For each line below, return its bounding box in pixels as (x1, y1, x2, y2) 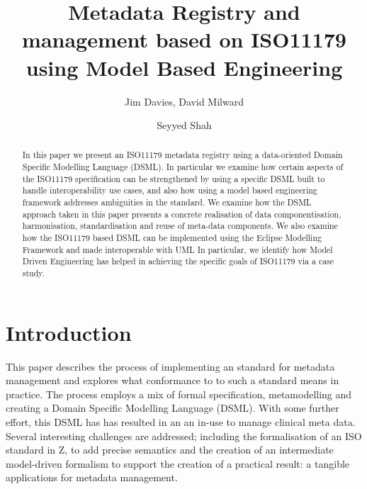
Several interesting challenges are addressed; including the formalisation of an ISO (6, 428, 362, 443)
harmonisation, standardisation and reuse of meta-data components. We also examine (22, 220, 338, 232)
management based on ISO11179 (22, 25, 346, 54)
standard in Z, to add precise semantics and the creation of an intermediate (6, 442, 334, 457)
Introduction (6, 317, 132, 347)
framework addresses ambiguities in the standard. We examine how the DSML (22, 196, 312, 208)
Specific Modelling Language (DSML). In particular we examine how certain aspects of (22, 161, 344, 173)
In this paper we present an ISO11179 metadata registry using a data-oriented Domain (22, 149, 343, 161)
